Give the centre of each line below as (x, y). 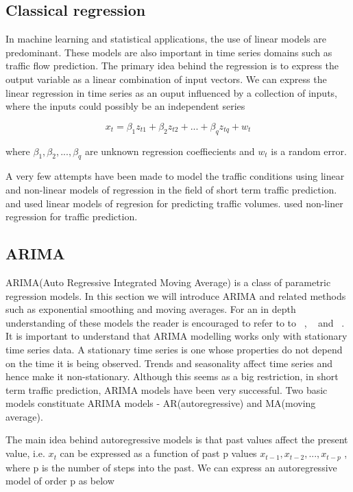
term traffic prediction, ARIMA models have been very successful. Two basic (167, 389)
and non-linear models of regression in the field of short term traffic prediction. (171, 189)
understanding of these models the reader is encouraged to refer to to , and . (175, 322)
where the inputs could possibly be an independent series (125, 106)
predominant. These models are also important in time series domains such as (169, 52)
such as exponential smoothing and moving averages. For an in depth (151, 309)
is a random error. (309, 151)
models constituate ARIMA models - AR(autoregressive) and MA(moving (161, 403)
